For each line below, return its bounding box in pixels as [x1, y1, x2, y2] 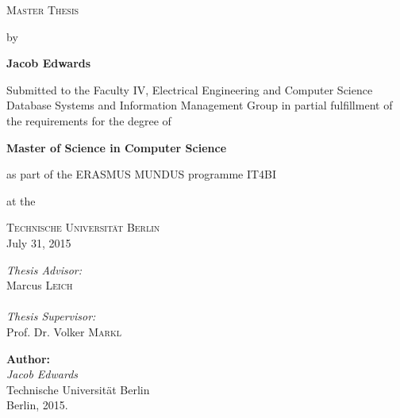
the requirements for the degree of [6, 112, 171, 128]
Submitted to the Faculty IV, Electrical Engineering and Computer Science [6, 81, 373, 98]
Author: [6, 350, 51, 366]
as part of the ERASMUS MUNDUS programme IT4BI [6, 166, 277, 182]
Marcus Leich [6, 277, 73, 293]
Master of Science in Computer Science [6, 139, 227, 155]
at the [6, 192, 36, 209]
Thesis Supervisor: [6, 308, 96, 324]
